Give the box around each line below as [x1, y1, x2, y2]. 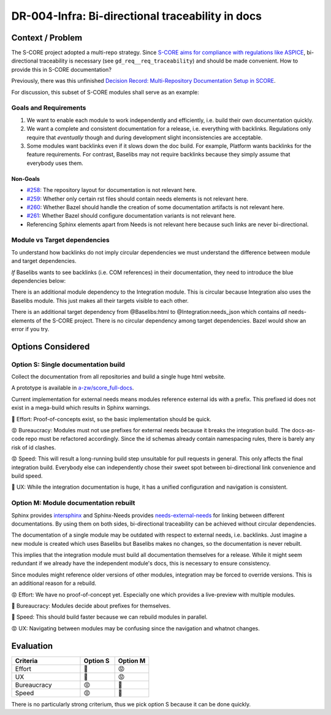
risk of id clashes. [11, 443, 56, 451]
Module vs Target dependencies [11, 236, 110, 245]
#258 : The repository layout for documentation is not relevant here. [26, 186, 197, 194]
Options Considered [11, 341, 90, 352]
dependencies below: [11, 277, 66, 285]
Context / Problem [11, 32, 83, 43]
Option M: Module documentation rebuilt [11, 499, 135, 507]
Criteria [15, 656, 38, 665]
